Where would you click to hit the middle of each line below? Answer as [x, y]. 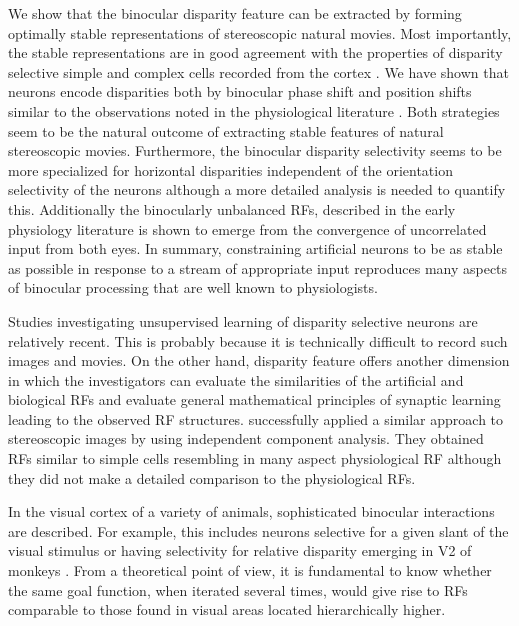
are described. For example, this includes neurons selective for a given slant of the [258, 530]
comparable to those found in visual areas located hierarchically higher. [227, 609]
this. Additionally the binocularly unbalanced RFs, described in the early [232, 208]
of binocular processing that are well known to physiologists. [193, 287]
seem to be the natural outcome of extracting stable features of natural [226, 130]
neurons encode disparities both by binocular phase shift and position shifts [240, 91]
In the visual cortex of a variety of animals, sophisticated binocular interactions [251, 511]
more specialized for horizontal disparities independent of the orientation [230, 169]
